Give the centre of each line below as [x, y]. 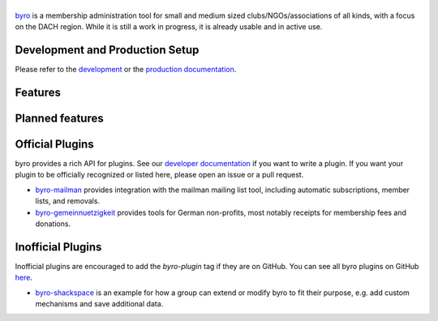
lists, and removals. [68, 201]
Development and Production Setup [107, 50]
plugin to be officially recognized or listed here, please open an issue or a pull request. [159, 175]
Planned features [60, 118]
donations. [53, 224]
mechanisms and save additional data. [99, 304]
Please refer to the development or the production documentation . [126, 70]
